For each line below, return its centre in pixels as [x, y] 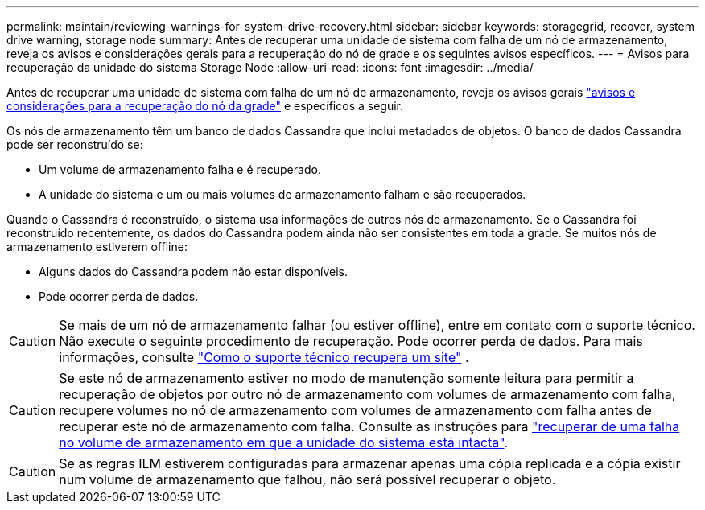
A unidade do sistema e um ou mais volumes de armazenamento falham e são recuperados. [282, 194]
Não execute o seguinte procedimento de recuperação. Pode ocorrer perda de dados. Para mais [351, 341]
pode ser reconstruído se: [75, 144]
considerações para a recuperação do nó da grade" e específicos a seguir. [205, 106]
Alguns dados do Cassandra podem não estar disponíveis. [193, 271]
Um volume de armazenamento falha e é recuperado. [180, 169]
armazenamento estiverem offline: [97, 247]
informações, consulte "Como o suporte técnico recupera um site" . [264, 357]
